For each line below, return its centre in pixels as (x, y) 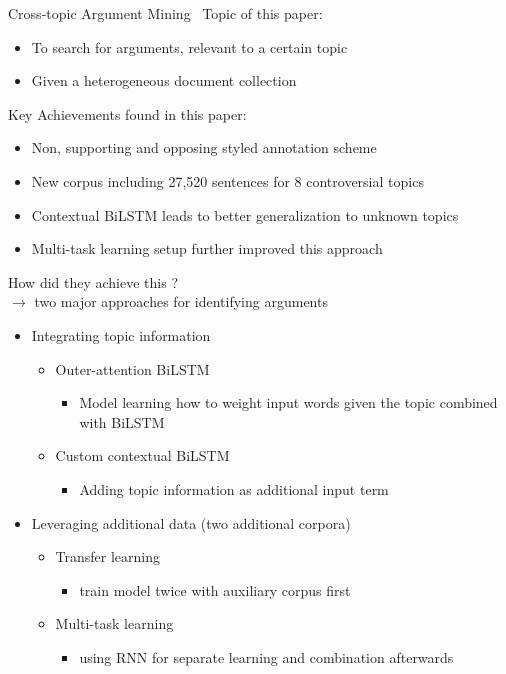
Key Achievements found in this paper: (127, 113)
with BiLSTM (122, 421)
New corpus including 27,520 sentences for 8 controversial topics (227, 180)
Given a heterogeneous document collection (164, 80)
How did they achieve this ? (93, 281)
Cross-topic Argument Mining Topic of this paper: (165, 13)
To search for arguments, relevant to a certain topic (189, 46)
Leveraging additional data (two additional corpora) (191, 522)
